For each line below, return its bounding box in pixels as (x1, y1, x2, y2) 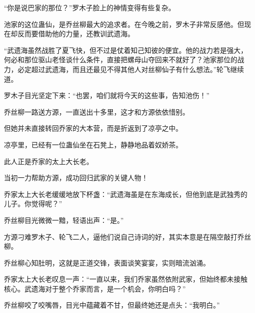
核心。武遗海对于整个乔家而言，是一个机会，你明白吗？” (4, 283, 186, 293)
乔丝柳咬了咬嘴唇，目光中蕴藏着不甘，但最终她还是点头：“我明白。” (4, 300, 220, 310)
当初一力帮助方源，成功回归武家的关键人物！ (4, 172, 148, 183)
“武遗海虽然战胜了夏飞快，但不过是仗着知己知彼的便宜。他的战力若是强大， (4, 45, 248, 55)
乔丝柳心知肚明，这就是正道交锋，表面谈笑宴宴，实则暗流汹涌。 (4, 257, 210, 267)
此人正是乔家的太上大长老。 (4, 156, 93, 166)
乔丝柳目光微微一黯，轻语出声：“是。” (4, 215, 124, 225)
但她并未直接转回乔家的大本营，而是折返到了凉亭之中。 (4, 123, 182, 133)
